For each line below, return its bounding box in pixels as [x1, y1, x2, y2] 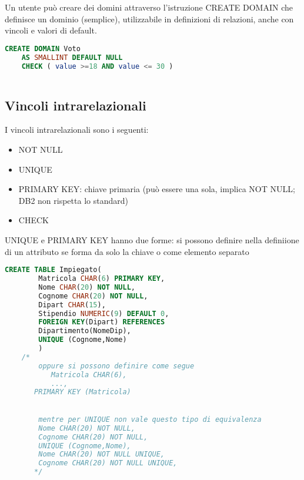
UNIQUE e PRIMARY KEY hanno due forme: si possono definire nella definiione [5, 234, 299, 246]
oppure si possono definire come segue [38, 361, 195, 370]
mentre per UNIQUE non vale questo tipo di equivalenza [38, 415, 262, 424]
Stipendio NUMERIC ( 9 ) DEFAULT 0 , [38, 309, 169, 318]
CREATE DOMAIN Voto [5, 44, 81, 53]
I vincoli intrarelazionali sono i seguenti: [5, 123, 149, 136]
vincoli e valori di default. [5, 24, 97, 36]
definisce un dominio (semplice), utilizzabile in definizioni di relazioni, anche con [5, 12, 294, 25]
